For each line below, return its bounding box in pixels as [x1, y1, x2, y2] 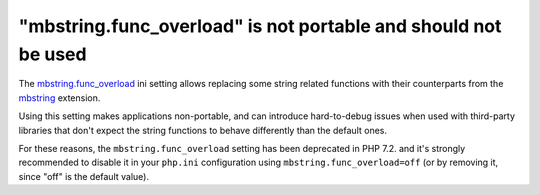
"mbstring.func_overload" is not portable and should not [18, 15, 502, 37]
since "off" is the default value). [18, 170, 150, 182]
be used [18, 43, 87, 65]
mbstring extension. [18, 91, 101, 104]
